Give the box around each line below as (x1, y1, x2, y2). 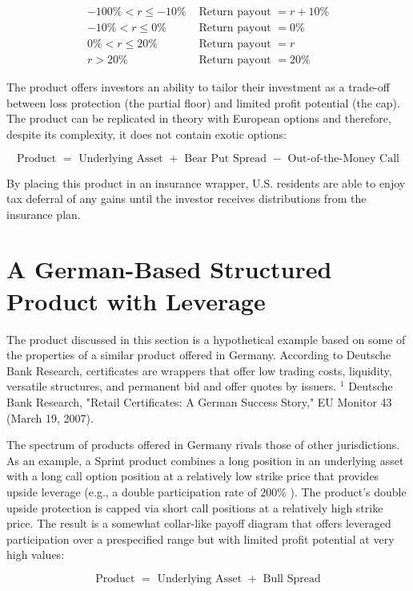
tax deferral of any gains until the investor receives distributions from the (6, 190, 367, 207)
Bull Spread (263, 573, 321, 585)
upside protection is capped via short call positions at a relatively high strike (6, 499, 383, 516)
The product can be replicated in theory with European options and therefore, (6, 110, 391, 127)
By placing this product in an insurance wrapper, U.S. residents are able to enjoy (6, 174, 406, 191)
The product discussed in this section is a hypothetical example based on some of (6, 330, 406, 347)
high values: (6, 546, 65, 563)
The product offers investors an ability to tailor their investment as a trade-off (6, 79, 390, 95)
